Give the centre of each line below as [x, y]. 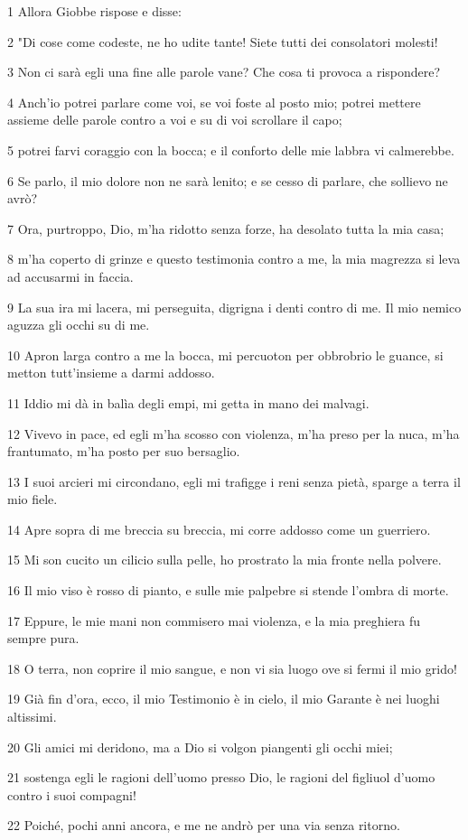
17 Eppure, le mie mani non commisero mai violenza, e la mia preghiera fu [214, 620]
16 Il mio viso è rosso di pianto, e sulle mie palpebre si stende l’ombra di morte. [228, 590]
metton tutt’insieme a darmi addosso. [111, 373]
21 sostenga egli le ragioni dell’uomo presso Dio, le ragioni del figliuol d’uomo [221, 777]
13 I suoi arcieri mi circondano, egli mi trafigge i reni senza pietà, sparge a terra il [234, 481]
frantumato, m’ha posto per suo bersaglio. [124, 451]
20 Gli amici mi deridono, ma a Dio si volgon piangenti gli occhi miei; [200, 747]
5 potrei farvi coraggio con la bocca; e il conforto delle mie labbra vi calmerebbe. [231, 149]
